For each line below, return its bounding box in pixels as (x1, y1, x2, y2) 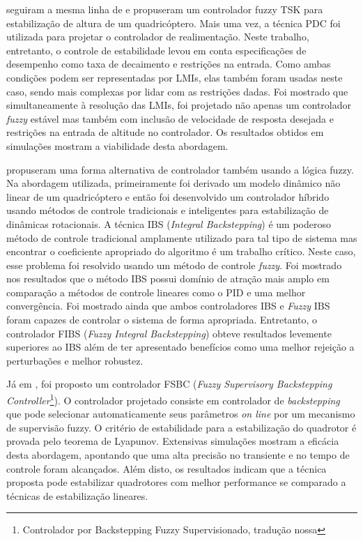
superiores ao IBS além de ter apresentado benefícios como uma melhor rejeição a (6, 340, 355, 354)
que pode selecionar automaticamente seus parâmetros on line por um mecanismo (6, 406, 355, 421)
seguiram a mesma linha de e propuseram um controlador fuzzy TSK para (6, 2, 323, 16)
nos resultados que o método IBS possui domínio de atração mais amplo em (6, 271, 330, 286)
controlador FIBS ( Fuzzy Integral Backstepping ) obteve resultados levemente (6, 326, 332, 340)
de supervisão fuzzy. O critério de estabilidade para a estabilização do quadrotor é (6, 420, 357, 434)
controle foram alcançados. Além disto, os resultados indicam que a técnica (6, 461, 327, 475)
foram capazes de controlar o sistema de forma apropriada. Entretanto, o (6, 312, 317, 327)
